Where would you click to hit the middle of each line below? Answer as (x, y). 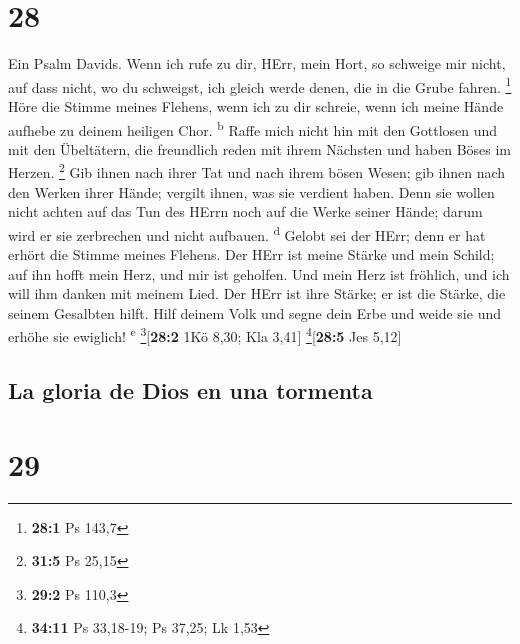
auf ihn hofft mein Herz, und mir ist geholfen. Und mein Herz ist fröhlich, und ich (259, 273)
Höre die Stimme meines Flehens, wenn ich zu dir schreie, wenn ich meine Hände (256, 105)
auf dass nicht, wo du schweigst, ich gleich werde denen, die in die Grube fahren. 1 (260, 85)
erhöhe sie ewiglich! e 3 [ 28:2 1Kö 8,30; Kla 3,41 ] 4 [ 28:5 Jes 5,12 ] (205, 335)
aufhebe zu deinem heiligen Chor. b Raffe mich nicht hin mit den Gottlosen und (253, 128)
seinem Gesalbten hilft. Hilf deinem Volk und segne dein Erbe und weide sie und (254, 312)
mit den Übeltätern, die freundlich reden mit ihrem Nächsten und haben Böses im (260, 148)
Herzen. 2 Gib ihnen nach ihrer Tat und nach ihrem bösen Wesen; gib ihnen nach (257, 171)
